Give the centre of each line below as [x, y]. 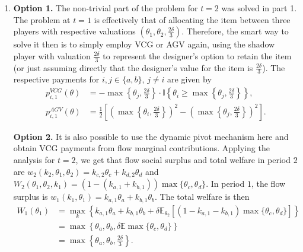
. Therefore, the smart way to [235, 31]
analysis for [34, 160]
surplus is [31, 197]
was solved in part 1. [259, 8]
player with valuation [52, 55]
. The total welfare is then [202, 197]
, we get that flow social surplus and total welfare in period [183, 160]
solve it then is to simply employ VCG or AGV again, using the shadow [144, 44]
